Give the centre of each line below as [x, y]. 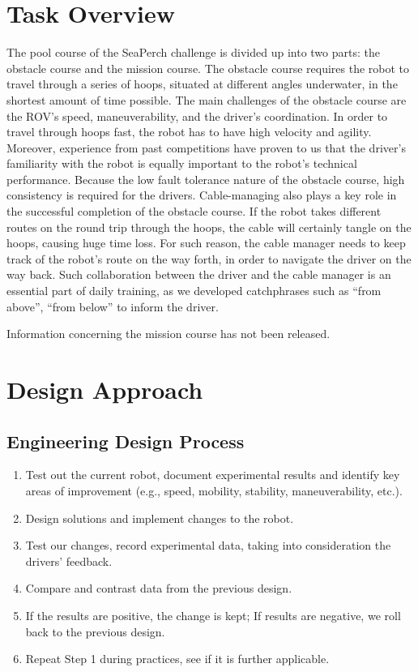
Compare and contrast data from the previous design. [159, 588]
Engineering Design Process [126, 441]
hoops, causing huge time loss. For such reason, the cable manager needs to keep [206, 243]
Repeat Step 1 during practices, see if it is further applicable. [177, 659]
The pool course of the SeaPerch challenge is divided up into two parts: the [193, 52]
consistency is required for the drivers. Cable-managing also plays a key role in [202, 195]
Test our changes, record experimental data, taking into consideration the [208, 545]
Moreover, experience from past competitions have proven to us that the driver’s [206, 147]
